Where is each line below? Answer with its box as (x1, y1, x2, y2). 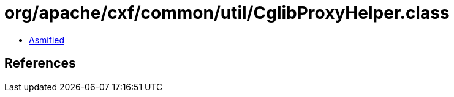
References (4, 56, 76, 71)
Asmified (29, 34, 65, 45)
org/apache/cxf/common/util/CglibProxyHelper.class (4, 2, 450, 23)
